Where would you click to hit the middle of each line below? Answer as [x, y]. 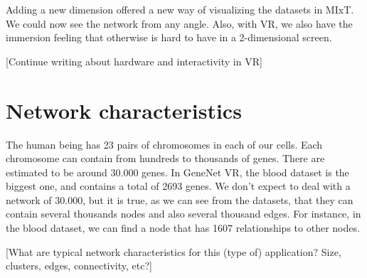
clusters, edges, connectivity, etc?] [79, 266]
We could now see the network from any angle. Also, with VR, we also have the [179, 23]
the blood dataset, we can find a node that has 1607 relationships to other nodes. [183, 228]
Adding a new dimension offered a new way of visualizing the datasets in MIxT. [180, 9]
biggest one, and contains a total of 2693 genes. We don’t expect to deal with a [178, 186]
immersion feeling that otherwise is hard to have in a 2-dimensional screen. [169, 37]
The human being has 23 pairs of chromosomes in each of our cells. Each [164, 144]
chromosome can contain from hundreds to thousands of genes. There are [165, 158]
